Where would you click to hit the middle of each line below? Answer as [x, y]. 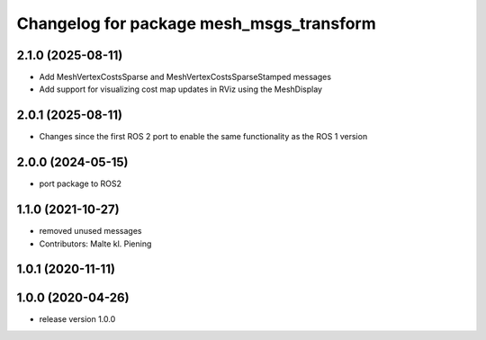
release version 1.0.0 [77, 319]
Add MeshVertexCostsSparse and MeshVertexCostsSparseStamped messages [185, 77]
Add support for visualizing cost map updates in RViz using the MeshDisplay [181, 89]
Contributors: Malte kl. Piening [95, 244]
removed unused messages [90, 231]
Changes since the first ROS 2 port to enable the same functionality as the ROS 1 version [203, 137]
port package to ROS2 [80, 183]
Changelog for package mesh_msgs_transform [197, 23]
